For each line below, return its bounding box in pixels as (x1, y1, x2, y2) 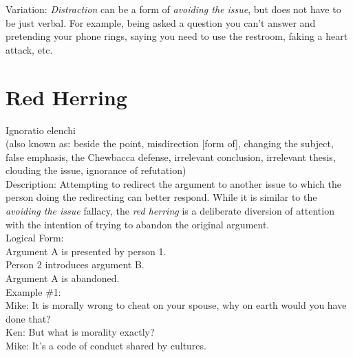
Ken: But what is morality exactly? (6, 325, 155, 339)
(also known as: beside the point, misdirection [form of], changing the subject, (6, 136, 334, 151)
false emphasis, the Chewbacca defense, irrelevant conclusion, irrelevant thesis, (6, 149, 336, 164)
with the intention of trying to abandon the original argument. (6, 217, 270, 231)
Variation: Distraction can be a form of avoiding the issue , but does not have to (6, 2, 341, 16)
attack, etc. (6, 42, 53, 56)
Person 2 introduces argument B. (6, 257, 145, 272)
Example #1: (6, 284, 61, 299)
